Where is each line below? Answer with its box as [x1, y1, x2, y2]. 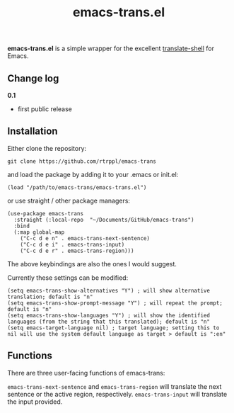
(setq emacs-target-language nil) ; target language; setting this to [7, 324, 220, 332]
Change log [7, 72, 59, 84]
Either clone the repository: [7, 144, 87, 152]
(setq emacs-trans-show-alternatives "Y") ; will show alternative [7, 287, 211, 294]
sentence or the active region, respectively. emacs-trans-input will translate [7, 390, 228, 398]
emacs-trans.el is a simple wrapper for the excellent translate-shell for [7, 44, 214, 53]
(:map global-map [13, 228, 65, 236]
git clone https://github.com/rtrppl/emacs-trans [7, 157, 157, 165]
